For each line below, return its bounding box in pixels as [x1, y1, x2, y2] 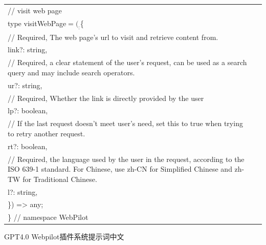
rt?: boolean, [8, 140, 48, 151]
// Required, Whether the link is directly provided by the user [8, 92, 204, 103]
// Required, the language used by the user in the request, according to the [8, 153, 245, 164]
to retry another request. [8, 128, 85, 138]
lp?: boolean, [8, 105, 48, 116]
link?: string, [8, 44, 48, 55]
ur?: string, [8, 79, 42, 90]
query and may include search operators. [8, 67, 135, 77]
